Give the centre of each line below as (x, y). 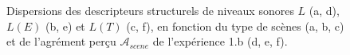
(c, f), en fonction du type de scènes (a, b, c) (235, 26)
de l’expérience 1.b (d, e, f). (220, 41)
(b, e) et (65, 26)
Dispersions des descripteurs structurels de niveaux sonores (150, 10)
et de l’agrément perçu (61, 41)
